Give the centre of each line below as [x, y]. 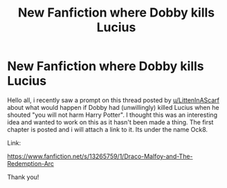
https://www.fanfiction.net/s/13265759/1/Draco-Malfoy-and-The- [100, 156]
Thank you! [23, 177]
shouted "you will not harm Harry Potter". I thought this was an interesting [112, 115]
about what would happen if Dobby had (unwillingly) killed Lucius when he [113, 107]
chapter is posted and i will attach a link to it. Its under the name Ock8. [108, 129]
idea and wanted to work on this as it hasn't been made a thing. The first [110, 122]
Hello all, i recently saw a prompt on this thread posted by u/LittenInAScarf [113, 100]
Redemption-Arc [30, 163]
